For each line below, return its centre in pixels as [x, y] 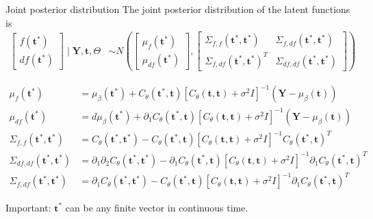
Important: [28, 207]
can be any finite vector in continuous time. [157, 207]
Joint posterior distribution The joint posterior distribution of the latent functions [178, 9]
